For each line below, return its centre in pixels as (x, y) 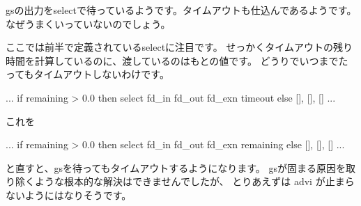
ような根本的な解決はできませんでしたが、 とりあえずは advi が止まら (194, 181)
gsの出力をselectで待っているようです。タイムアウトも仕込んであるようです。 (181, 10)
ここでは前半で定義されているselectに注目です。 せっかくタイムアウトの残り (179, 47)
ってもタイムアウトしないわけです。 (87, 74)
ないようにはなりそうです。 (69, 195)
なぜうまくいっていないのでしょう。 (88, 23)
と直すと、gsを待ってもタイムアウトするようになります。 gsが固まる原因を (176, 167)
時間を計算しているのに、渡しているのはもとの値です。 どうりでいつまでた (177, 60)
